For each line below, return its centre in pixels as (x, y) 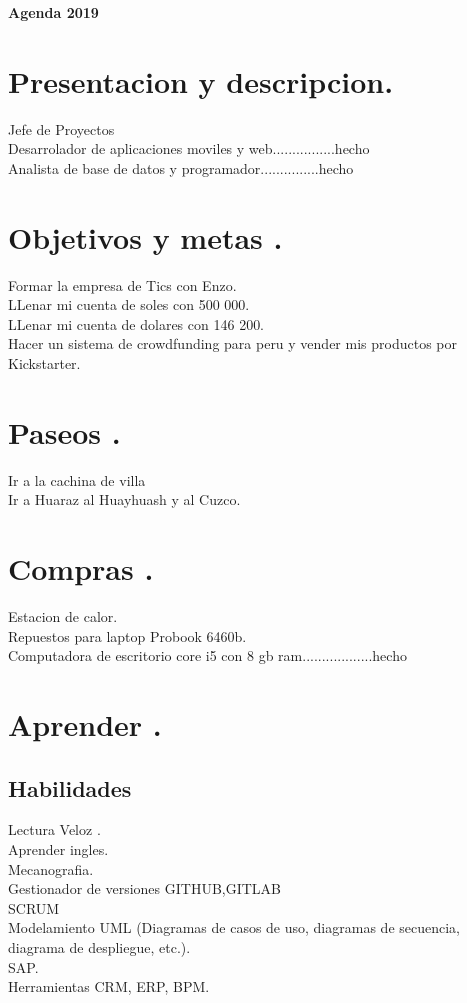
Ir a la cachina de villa (77, 479)
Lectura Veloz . (54, 829)
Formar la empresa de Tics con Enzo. (122, 284)
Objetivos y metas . (145, 236)
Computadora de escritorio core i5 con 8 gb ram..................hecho (207, 655)
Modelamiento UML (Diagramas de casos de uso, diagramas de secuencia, (234, 927)
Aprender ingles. (58, 848)
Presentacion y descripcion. (201, 80)
